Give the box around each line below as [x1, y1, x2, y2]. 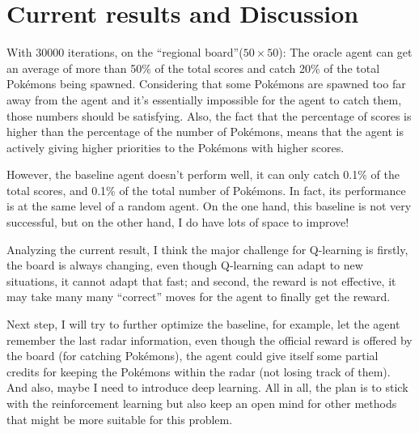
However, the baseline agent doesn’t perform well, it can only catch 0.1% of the [6, 166, 400, 183]
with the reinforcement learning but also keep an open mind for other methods [6, 395, 397, 411]
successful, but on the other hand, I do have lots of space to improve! [6, 214, 349, 231]
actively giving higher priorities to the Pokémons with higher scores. [6, 138, 345, 155]
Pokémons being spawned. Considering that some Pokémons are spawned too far [6, 75, 406, 92]
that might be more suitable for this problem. [6, 410, 233, 427]
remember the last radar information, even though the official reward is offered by [6, 331, 413, 348]
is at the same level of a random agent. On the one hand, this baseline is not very [6, 197, 412, 214]
